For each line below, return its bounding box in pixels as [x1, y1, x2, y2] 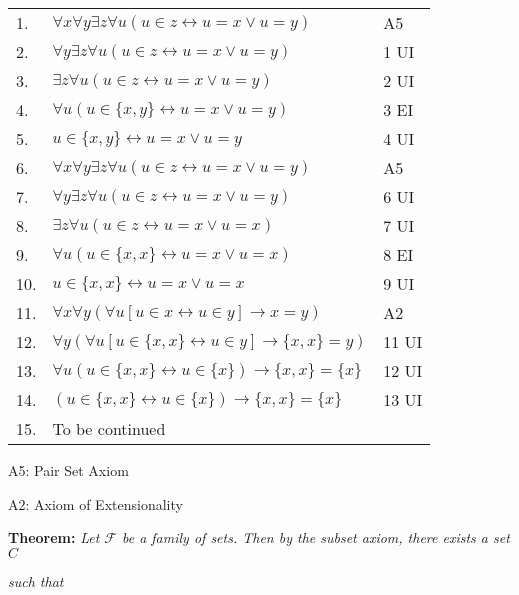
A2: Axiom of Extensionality [8, 493, 183, 514]
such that [8, 570, 64, 591]
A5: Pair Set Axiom [8, 460, 129, 480]
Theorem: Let [8, 527, 100, 548]
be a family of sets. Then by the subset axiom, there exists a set [121, 527, 510, 548]
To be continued [52, 417, 166, 440]
